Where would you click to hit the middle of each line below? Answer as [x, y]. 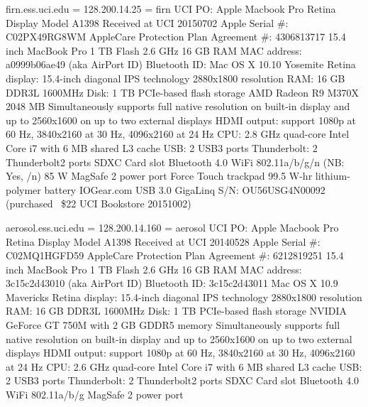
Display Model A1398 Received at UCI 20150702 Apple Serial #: [147, 22]
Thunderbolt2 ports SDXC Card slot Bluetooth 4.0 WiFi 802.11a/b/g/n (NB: [175, 162]
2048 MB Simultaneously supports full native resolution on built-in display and [178, 106]
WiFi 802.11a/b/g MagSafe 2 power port [95, 395]
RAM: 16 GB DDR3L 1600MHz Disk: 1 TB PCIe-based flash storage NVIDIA [177, 311]
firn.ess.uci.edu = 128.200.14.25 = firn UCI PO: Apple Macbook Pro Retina [171, 9]
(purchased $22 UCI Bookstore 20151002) [99, 203]
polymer [23, 189]
